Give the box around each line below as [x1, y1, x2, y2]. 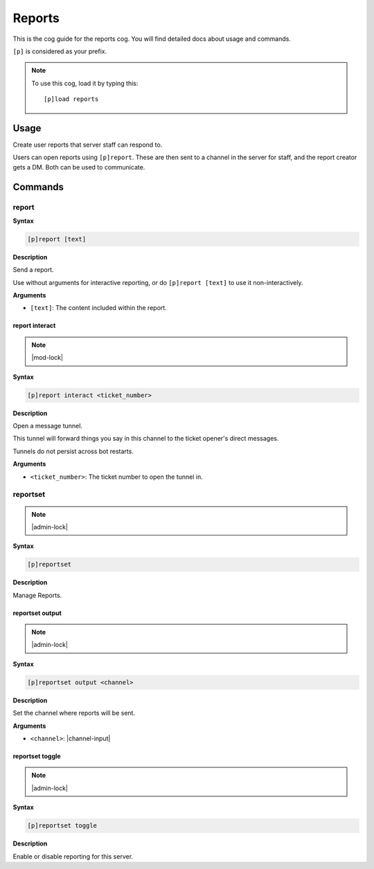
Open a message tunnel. [12, 422, 83, 430]
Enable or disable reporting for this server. [12, 852, 134, 861]
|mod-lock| [31, 354, 64, 362]
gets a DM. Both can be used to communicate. [12, 163, 145, 171]
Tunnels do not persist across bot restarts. [12, 447, 134, 455]
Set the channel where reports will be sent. [12, 709, 135, 717]
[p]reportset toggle [27, 822, 97, 830]
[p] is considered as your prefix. [12, 47, 107, 55]
